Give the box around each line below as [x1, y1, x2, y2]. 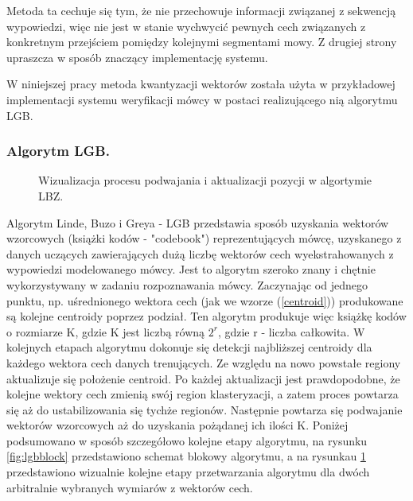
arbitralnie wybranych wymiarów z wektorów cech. [6, 479, 253, 495]
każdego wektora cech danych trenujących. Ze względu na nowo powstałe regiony [6, 354, 401, 371]
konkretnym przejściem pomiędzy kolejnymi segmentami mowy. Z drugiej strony [6, 33, 397, 50]
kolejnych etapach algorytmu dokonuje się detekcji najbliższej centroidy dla [6, 339, 372, 355]
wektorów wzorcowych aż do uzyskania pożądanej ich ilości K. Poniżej [6, 417, 349, 433]
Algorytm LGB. [6, 141, 110, 161]
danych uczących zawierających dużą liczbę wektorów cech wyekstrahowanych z [6, 245, 394, 262]
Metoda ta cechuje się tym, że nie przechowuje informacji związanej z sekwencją [6, 2, 396, 18]
